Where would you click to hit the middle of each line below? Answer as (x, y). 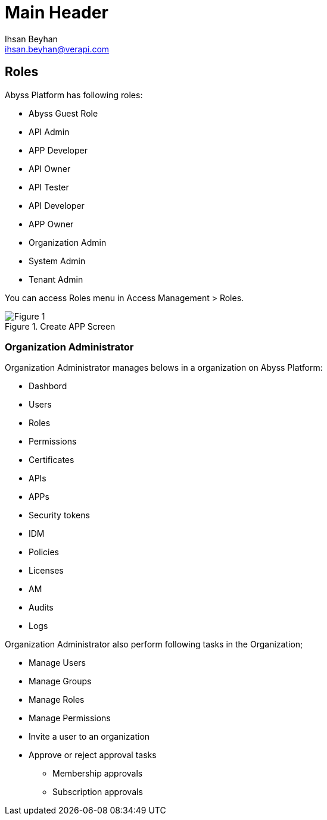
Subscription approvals (98, 792)
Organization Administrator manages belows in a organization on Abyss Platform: (164, 368)
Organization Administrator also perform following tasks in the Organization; (154, 644)
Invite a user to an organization (89, 737)
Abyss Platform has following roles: (74, 95)
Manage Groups (60, 681)
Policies (44, 552)
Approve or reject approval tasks (93, 755)
